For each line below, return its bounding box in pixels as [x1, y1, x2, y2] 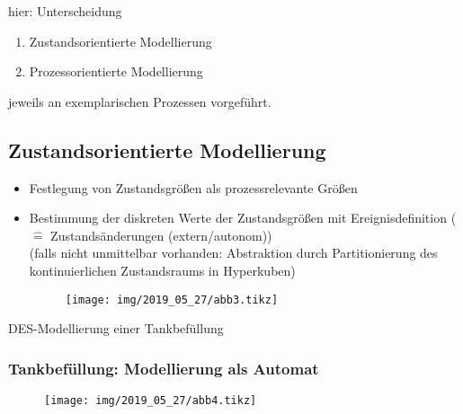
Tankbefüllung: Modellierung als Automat [8, 357, 319, 379]
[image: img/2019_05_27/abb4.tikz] [44, 394, 257, 408]
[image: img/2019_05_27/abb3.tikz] [65, 293, 279, 306]
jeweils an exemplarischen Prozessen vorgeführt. [8, 92, 272, 110]
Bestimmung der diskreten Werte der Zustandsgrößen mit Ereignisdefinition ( [29, 208, 457, 227]
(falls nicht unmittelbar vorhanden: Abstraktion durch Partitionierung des [29, 243, 438, 262]
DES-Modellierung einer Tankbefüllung [8, 319, 224, 338]
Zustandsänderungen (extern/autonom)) [50, 225, 272, 244]
